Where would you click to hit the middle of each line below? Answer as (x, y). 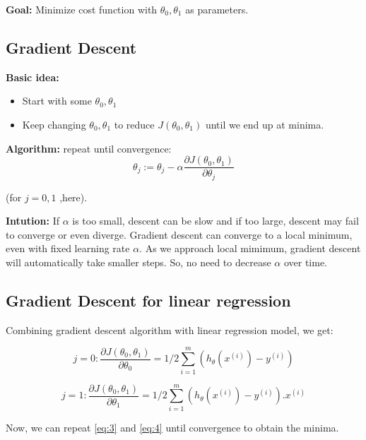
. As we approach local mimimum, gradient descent (250, 248)
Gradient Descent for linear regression (148, 301)
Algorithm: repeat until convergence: (89, 148)
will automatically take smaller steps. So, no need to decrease (138, 262)
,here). (73, 197)
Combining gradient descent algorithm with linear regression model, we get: (170, 329)
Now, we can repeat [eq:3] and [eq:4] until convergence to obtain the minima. (172, 427)
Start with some (57, 101)
